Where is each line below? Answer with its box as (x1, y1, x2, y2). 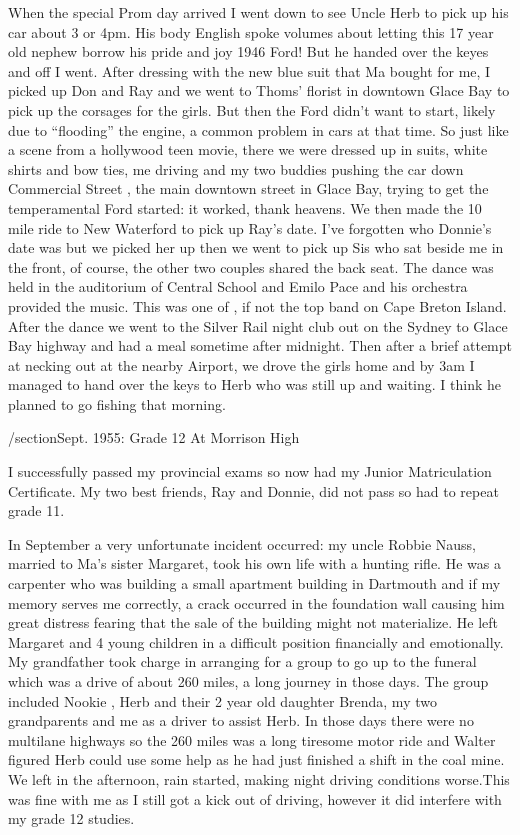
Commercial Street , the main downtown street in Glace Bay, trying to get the (8, 178, 489, 199)
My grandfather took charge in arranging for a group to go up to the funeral (8, 651, 477, 672)
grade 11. (8, 500, 65, 521)
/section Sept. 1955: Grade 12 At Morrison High (8, 427, 300, 448)
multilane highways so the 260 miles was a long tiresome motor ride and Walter (8, 729, 496, 750)
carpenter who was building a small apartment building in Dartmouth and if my (8, 573, 501, 594)
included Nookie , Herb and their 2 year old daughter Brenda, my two (8, 690, 437, 711)
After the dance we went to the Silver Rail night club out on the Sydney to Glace (8, 315, 508, 336)
